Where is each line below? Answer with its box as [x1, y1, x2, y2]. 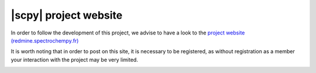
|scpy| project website [11, 9, 123, 22]
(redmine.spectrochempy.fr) [11, 37, 79, 44]
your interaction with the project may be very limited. [11, 56, 139, 63]
